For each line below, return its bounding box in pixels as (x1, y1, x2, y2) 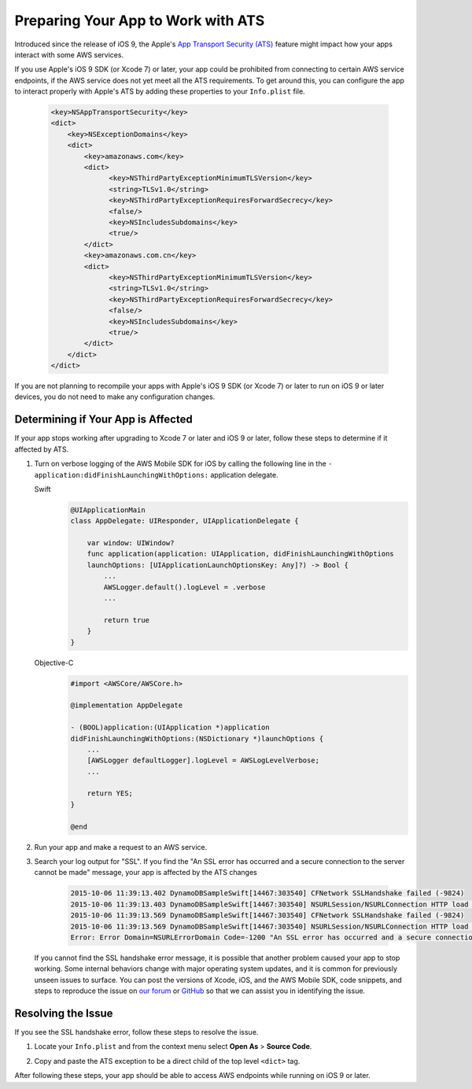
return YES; (87, 789, 134, 798)
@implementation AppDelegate (70, 701, 183, 710)
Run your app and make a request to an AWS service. (34, 842, 208, 851)
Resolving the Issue (14, 1006, 113, 1020)
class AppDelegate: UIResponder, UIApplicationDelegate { (70, 516, 299, 526)
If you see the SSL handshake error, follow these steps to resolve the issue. (14, 1028, 259, 1037)
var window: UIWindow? (87, 539, 175, 548)
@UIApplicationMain (70, 505, 146, 515)
